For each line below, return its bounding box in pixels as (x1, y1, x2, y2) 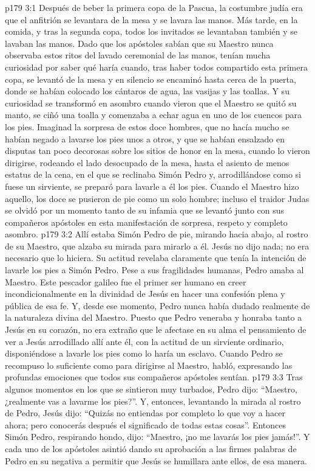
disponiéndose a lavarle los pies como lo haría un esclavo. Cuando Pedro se (5, 347, 283, 360)
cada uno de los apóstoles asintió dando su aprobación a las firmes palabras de (5, 442, 297, 455)
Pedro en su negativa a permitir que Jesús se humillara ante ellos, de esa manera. (5, 454, 307, 467)
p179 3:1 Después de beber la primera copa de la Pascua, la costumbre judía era (5, 1, 303, 13)
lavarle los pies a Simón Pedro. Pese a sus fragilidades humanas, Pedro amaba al (5, 263, 304, 276)
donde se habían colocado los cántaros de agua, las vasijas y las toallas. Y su (5, 85, 290, 97)
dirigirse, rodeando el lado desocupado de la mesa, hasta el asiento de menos (5, 156, 290, 169)
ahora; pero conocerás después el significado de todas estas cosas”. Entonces (5, 418, 286, 431)
